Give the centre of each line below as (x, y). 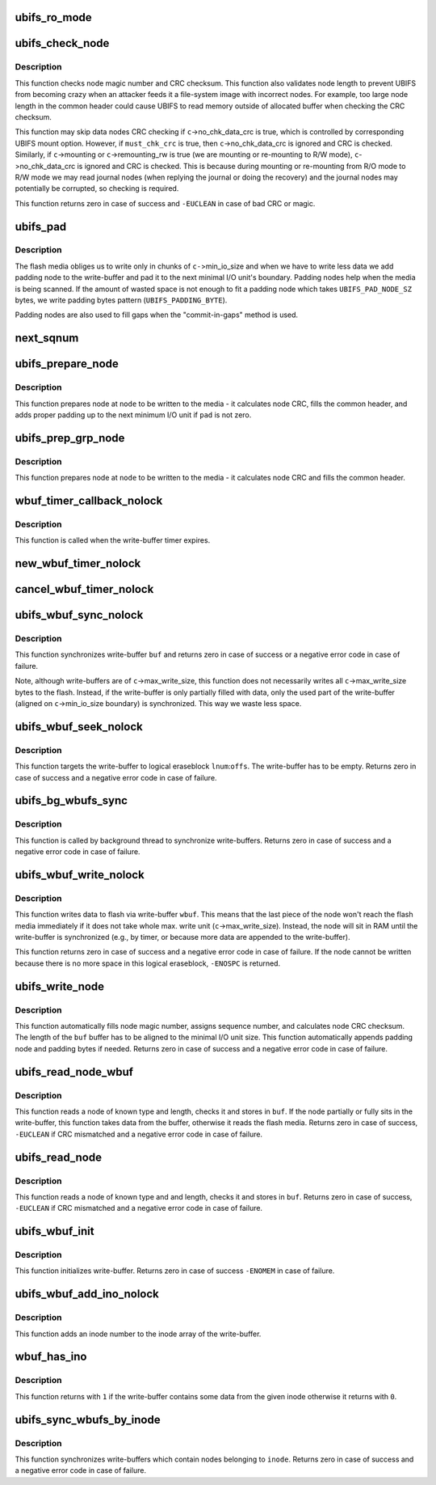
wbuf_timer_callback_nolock (89, 500)
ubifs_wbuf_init (55, 1231)
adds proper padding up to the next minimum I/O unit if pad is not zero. (133, 415)
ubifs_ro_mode (53, 17)
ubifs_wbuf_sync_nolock (79, 615)
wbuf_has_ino (51, 1357)
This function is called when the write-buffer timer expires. (113, 540)
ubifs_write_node (60, 986)
